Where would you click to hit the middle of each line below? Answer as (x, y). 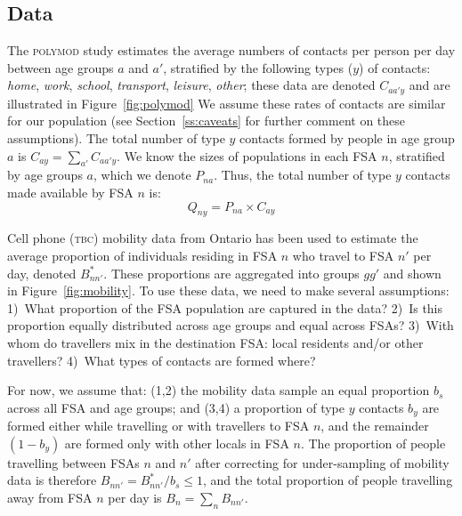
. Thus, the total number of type (303, 175)
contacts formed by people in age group (347, 138)
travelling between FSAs (73, 462)
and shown (412, 273)
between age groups (61, 67)
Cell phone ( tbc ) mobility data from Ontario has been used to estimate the (213, 238)
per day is (135, 497)
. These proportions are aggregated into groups (231, 273)
